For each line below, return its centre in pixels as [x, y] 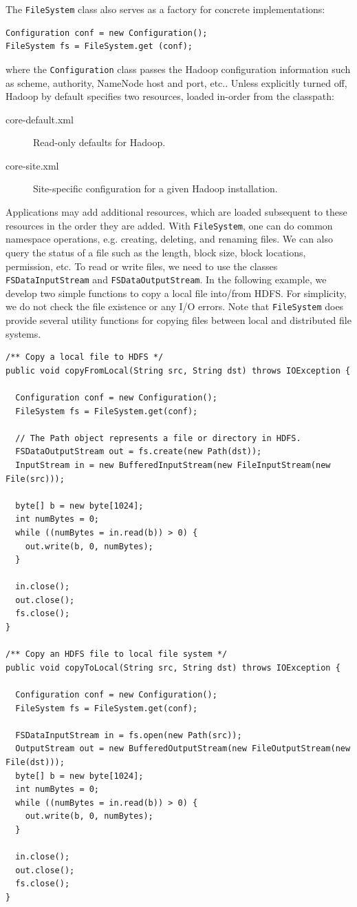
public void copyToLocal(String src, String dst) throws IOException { [173, 667]
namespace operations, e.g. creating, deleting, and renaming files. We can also [170, 239]
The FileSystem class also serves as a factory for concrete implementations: [165, 9]
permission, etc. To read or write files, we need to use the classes [142, 266]
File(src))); [35, 479]
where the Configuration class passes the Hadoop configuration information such [178, 69]
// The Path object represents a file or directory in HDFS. [158, 438]
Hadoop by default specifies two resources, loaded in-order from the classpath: [170, 96]
